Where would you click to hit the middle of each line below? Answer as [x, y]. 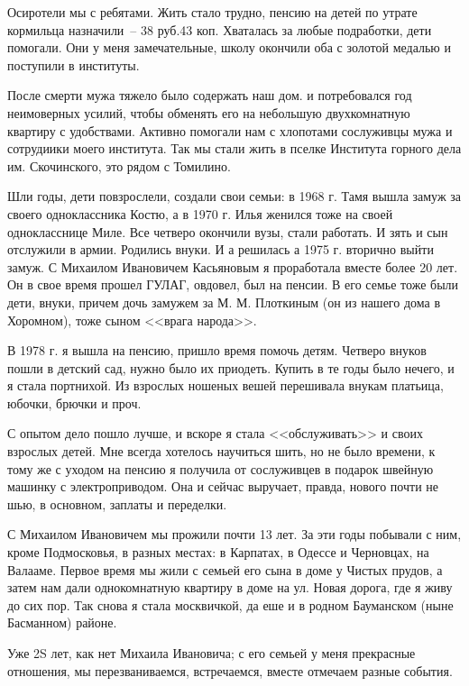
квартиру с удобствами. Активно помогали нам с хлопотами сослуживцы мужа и [230, 130]
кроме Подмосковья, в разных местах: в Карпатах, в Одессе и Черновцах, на [218, 552]
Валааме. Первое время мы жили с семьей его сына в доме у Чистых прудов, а [225, 569]
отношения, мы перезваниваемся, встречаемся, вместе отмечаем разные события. [230, 670]
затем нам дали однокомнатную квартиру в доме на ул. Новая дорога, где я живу [230, 587]
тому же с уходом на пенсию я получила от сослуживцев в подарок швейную [221, 468]
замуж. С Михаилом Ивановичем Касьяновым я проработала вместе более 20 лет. [233, 266]
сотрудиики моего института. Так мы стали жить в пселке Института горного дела [234, 148]
